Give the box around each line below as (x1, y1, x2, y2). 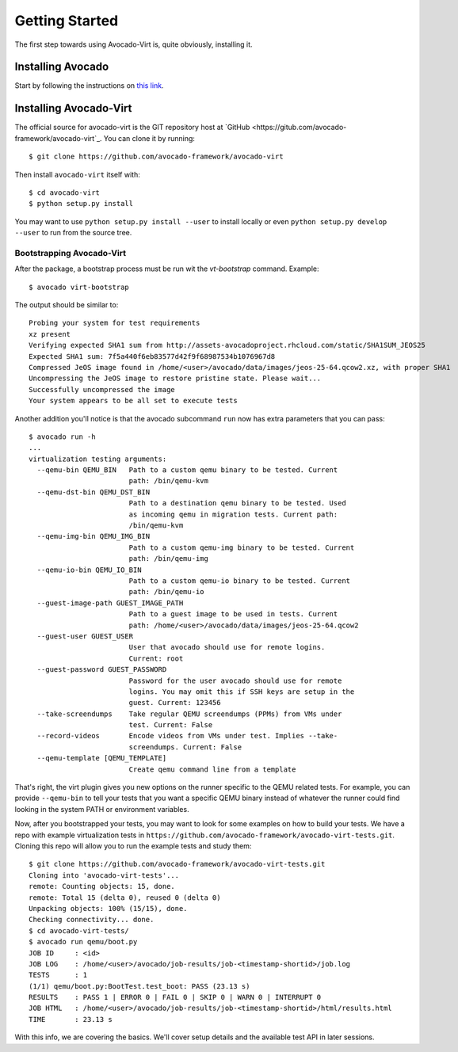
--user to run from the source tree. (14, 228, 132, 238)
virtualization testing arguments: (29, 454, 167, 463)
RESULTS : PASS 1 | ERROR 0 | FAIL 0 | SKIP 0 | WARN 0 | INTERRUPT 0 (29, 993, 322, 1002)
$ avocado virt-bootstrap (29, 282, 130, 292)
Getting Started (14, 12, 119, 29)
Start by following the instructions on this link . (14, 81, 164, 90)
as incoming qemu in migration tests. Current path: (128, 509, 338, 519)
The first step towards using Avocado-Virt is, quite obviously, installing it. (14, 40, 253, 49)
